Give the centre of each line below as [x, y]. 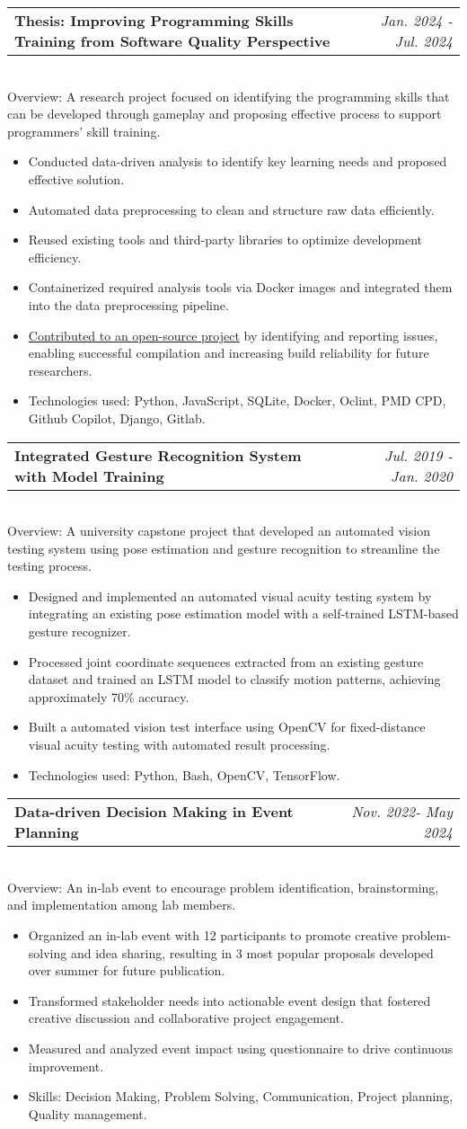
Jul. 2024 [423, 41]
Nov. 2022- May [402, 812]
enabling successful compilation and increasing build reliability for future [229, 353]
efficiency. [55, 257]
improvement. [66, 1066]
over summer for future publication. [127, 970]
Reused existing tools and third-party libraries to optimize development [225, 240]
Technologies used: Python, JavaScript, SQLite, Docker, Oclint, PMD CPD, [237, 400]
